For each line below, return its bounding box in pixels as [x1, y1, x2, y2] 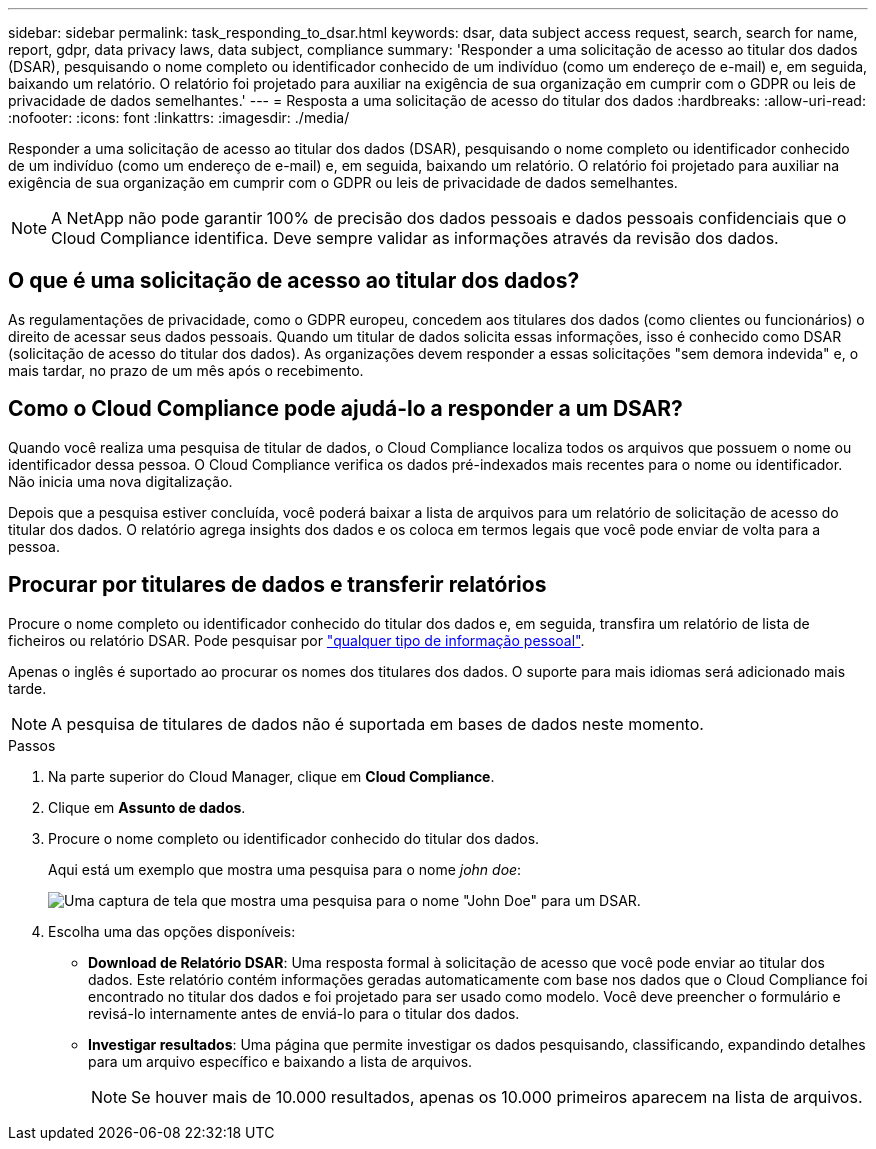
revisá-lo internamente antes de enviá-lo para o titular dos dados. [88, 1004, 520, 1022]
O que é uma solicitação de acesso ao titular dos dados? [8, 268, 580, 294]
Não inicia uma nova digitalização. [8, 472, 233, 490]
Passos [8, 736, 56, 754]
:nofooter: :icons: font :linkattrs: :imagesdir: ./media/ [8, 109, 350, 126]
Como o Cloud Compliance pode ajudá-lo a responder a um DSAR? [8, 396, 683, 422]
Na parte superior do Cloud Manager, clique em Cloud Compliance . [48, 767, 495, 785]
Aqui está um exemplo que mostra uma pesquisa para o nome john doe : [48, 860, 522, 878]
